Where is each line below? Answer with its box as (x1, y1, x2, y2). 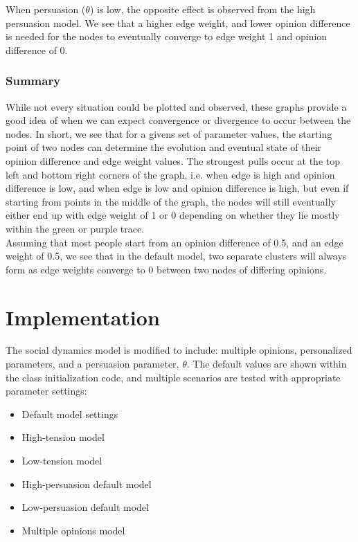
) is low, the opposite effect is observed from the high (89, 2, 316, 16)
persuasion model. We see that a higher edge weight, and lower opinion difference (6, 15, 350, 30)
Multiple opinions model (21, 523, 125, 537)
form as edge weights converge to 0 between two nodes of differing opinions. (6, 262, 327, 276)
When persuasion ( (6, 2, 86, 16)
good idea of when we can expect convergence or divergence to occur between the (6, 113, 351, 127)
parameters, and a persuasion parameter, (6, 356, 179, 371)
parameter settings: (6, 383, 87, 398)
